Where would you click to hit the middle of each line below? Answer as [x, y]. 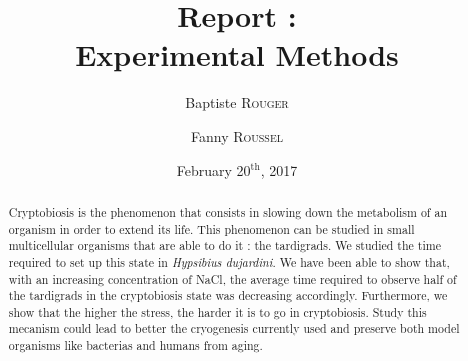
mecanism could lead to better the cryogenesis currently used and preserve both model [234, 328]
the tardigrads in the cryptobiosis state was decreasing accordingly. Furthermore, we [228, 295]
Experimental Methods [237, 54]
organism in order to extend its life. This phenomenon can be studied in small [211, 228]
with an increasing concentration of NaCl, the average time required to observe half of [232, 278]
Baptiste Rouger [237, 102]
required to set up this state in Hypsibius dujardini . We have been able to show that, [229, 261]
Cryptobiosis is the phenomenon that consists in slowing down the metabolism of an [227, 211]
